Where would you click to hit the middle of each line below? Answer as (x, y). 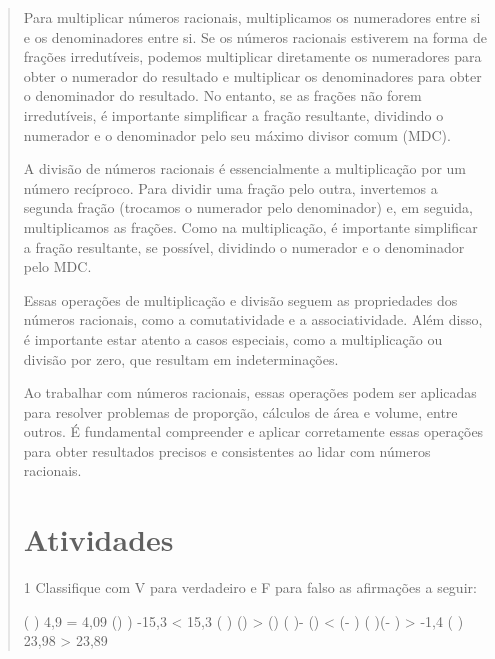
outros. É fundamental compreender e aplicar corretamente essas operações (253, 431)
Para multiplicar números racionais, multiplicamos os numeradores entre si (252, 17)
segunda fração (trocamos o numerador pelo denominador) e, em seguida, (248, 207)
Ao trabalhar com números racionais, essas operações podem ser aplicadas (250, 392)
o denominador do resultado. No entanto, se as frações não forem (222, 95)
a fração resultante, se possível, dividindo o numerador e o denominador (244, 246)
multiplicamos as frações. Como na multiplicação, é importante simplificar (250, 226)
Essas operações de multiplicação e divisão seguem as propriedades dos (240, 299)
